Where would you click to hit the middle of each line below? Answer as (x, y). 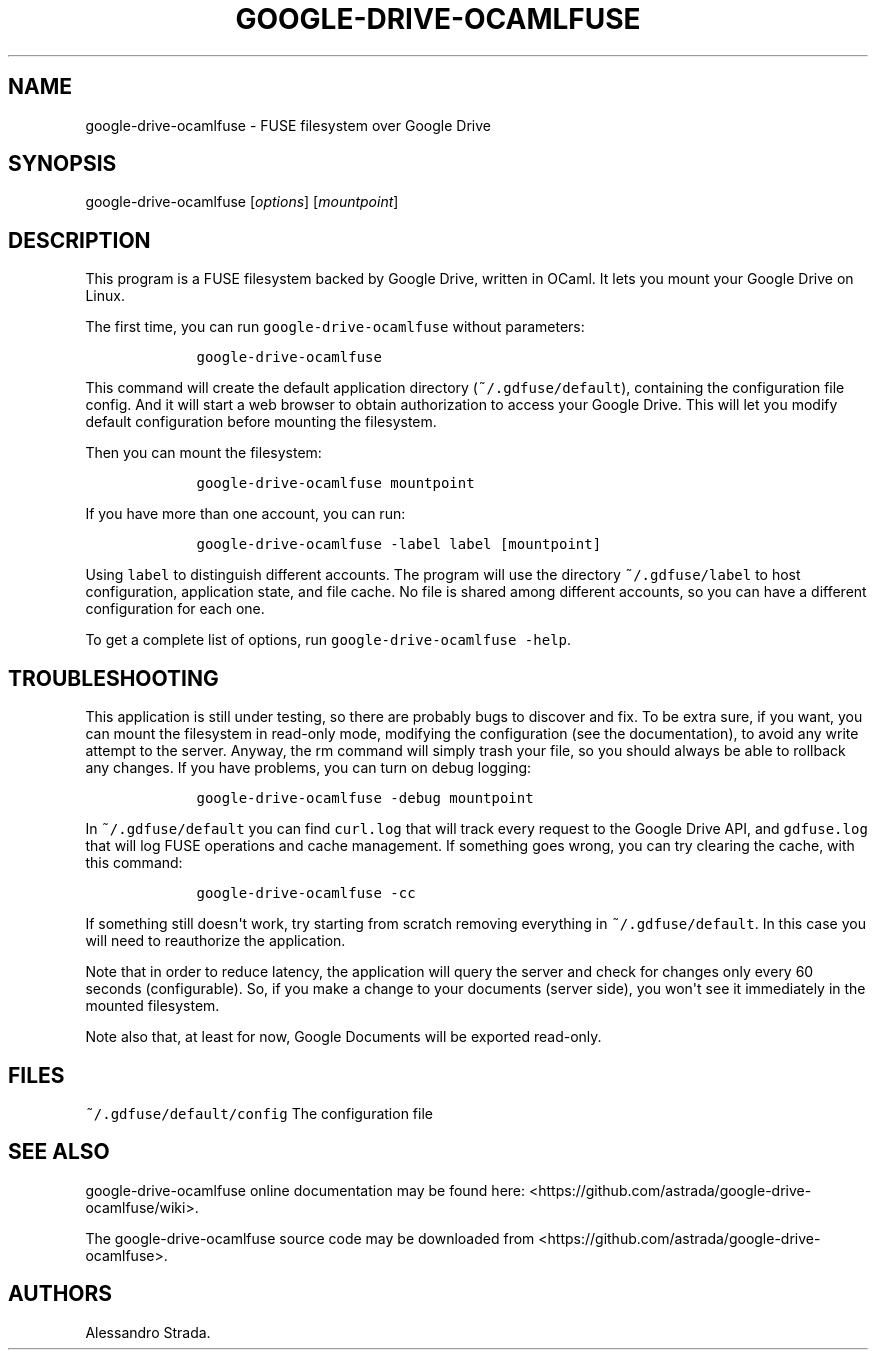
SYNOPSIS (62, 164)
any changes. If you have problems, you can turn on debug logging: (308, 768)
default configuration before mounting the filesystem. (261, 422)
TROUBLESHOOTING (113, 678)
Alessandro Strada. (148, 1332)
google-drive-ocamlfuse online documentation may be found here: (305, 1190)
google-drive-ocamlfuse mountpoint (335, 483)
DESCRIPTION (79, 240)
